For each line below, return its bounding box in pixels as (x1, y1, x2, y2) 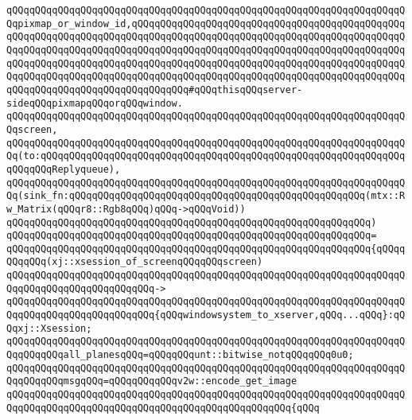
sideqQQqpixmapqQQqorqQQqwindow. (6, 97, 183, 109)
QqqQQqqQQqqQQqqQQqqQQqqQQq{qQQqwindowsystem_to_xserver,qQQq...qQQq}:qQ (6, 309, 406, 321)
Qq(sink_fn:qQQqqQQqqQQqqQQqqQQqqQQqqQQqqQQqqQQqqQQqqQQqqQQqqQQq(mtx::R (6, 190, 406, 202)
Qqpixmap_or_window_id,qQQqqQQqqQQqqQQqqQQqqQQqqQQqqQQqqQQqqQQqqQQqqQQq (6, 17, 406, 29)
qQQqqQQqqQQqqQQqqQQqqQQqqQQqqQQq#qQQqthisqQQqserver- (6, 84, 303, 95)
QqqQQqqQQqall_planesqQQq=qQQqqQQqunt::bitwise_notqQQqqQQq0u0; (6, 349, 354, 361)
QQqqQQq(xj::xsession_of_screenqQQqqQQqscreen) (6, 256, 263, 268)
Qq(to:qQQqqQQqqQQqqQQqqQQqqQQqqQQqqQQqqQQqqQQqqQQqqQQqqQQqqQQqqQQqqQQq (6, 150, 406, 162)
